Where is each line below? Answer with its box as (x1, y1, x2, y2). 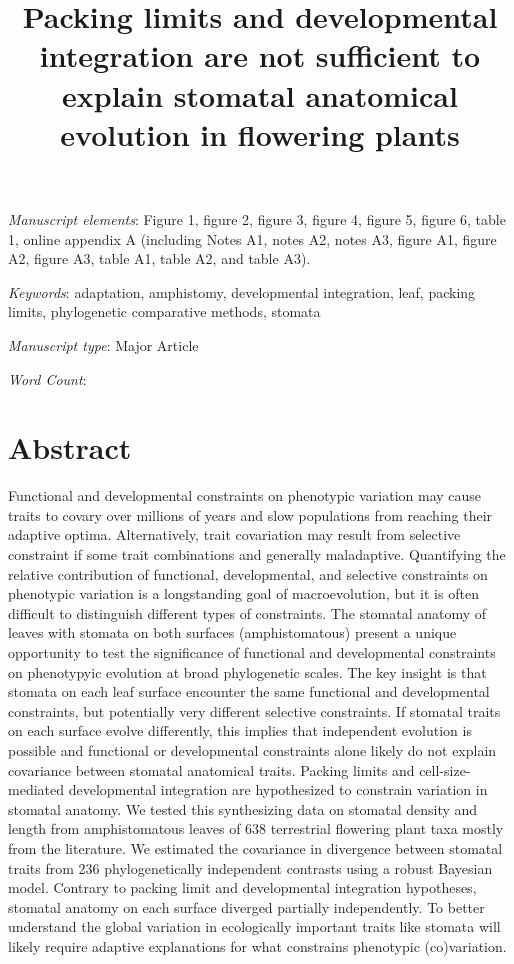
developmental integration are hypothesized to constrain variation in (68, 779, 488, 800)
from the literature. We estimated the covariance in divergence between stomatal (8, 837, 503, 858)
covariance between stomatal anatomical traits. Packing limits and (8, 759, 415, 780)
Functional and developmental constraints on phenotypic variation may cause (8, 485, 482, 506)
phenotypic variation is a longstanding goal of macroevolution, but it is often (8, 583, 479, 604)
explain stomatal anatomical (62, 74, 458, 115)
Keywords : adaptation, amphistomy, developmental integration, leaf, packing (8, 281, 476, 302)
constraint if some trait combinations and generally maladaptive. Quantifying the (8, 544, 506, 564)
